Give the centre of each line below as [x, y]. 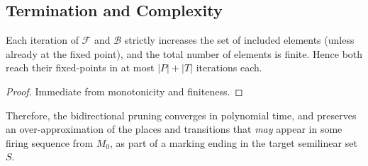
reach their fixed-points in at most [80, 67]
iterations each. [229, 67]
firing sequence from [50, 142]
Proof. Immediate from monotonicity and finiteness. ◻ [124, 91]
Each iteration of [42, 40]
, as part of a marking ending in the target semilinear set [234, 142]
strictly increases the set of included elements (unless [239, 40]
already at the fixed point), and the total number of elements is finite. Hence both [184, 53]
